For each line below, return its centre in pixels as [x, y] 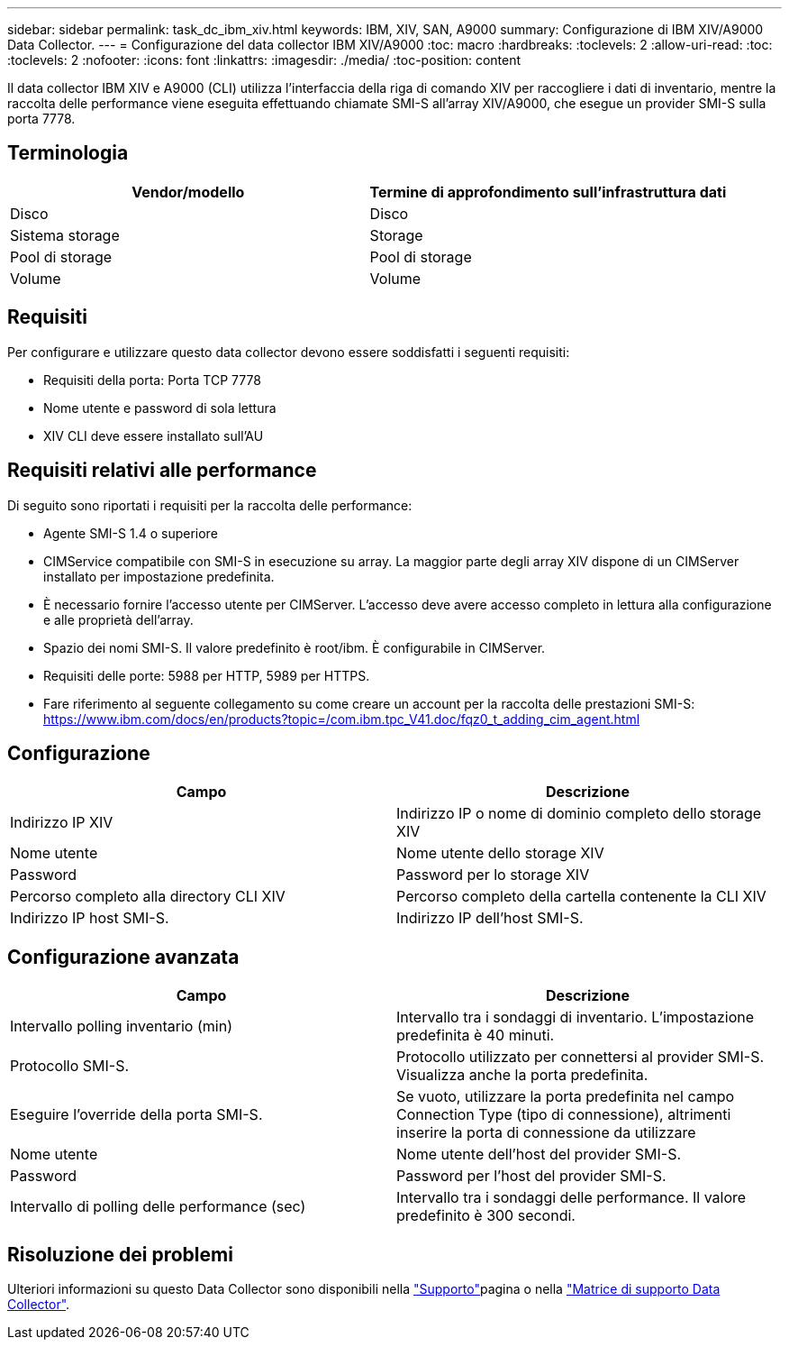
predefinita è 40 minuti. [476, 1035]
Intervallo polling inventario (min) [121, 1026]
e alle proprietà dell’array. [118, 619]
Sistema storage [65, 235]
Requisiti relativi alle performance [162, 471]
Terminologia [68, 153]
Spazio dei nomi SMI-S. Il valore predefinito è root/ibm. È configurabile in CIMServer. [295, 647]
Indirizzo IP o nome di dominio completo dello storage [579, 814]
